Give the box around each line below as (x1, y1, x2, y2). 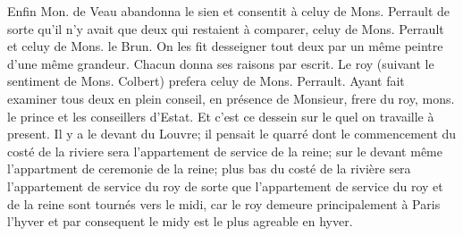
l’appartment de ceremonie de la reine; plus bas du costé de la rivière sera (7, 159, 411, 178)
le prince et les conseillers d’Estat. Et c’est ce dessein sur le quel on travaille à (7, 106, 434, 125)
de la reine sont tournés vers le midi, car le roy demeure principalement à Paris (7, 194, 441, 213)
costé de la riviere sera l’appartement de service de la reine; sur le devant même (7, 141, 442, 160)
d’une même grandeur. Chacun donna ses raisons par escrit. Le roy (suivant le (7, 54, 434, 72)
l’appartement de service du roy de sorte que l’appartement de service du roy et (7, 176, 443, 195)
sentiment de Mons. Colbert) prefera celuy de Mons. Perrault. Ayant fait (7, 72, 405, 90)
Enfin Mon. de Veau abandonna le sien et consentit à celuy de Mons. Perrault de (7, 2, 450, 20)
